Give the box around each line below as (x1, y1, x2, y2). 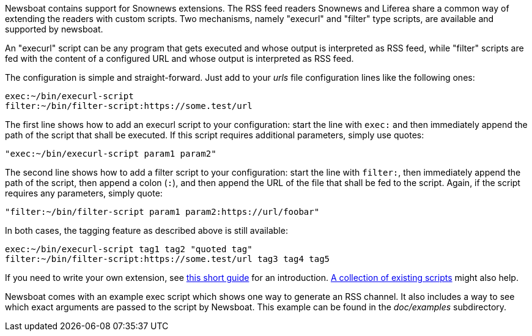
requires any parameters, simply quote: (5, 188, 163, 198)
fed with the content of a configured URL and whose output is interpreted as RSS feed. (5, 53, 354, 64)
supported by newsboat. (5, 24, 103, 34)
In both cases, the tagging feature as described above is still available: (5, 225, 288, 236)
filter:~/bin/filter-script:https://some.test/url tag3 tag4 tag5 (5, 254, 330, 264)
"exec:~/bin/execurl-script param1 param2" (5, 149, 216, 159)
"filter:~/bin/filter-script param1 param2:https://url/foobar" (5, 207, 320, 217)
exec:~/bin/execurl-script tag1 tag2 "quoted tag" (5, 244, 253, 254)
